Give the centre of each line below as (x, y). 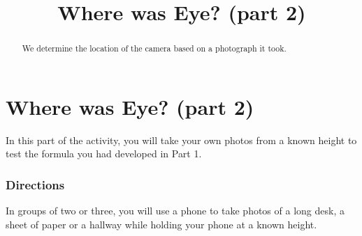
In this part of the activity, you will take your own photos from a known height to (181, 140)
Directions (35, 184)
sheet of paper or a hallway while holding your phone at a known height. (161, 224)
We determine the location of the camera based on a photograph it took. (154, 48)
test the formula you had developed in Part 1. (104, 154)
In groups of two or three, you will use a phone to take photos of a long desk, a (175, 211)
